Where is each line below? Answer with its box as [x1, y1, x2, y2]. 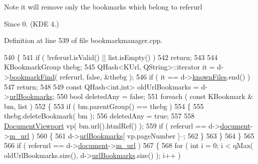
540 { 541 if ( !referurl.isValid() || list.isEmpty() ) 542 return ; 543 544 [4, 51, 218, 62]
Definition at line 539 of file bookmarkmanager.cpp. [4, 35, 163, 45]
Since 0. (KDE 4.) [4, 18, 59, 28]
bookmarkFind [9, 71, 55, 81]
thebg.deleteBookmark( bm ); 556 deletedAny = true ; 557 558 [4, 110, 195, 121]
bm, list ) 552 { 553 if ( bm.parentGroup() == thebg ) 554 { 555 [4, 100, 204, 111]
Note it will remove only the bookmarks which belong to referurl [4, 1, 202, 11]
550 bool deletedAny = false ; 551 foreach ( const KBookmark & [57, 91, 253, 101]
